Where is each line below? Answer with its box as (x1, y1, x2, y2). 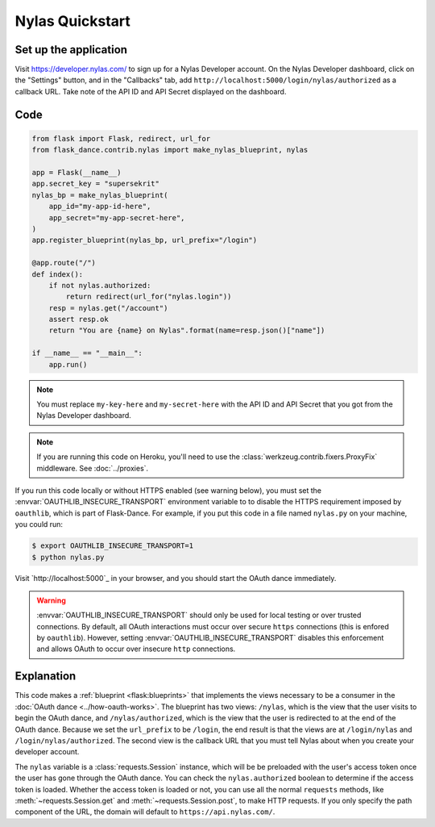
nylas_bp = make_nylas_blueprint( (31, 190, 168, 199)
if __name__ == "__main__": (31, 349, 143, 358)
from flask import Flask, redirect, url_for (31, 134, 211, 143)
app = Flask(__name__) (31, 168, 122, 178)
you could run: (14, 520, 64, 529)
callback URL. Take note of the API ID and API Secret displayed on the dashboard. (14, 86, 287, 96)
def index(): (31, 269, 84, 278)
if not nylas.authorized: (48, 281, 151, 290)
